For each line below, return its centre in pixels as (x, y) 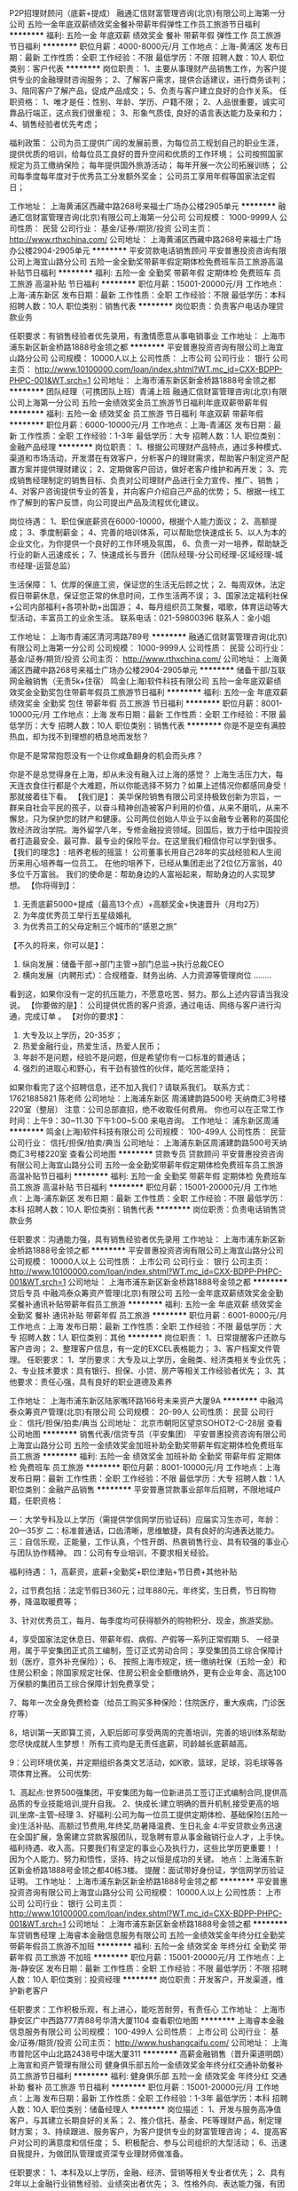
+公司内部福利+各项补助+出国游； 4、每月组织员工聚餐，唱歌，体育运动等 (145, 607)
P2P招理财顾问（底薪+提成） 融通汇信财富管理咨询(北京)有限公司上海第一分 (147, 13)
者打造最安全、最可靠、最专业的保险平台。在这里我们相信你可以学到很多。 (145, 841)
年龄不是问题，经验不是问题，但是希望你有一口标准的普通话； (135, 1057)
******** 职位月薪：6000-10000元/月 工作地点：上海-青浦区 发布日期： (141, 425)
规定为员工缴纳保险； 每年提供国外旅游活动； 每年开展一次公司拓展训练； (143, 165)
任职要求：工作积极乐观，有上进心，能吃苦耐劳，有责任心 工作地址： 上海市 (147, 2009)
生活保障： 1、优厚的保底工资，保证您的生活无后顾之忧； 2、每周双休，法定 (148, 585)
